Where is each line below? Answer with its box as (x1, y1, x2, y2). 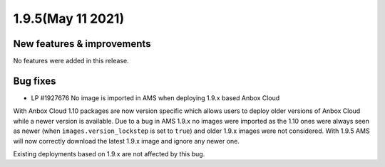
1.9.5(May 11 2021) (13, 11, 125, 26)
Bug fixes (13, 75, 56, 87)
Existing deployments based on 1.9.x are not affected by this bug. (13, 149, 205, 158)
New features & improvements (13, 38, 151, 50)
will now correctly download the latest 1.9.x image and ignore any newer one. (13, 136, 240, 145)
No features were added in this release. (13, 57, 129, 65)
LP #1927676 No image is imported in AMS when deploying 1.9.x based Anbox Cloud (31, 93, 280, 102)
